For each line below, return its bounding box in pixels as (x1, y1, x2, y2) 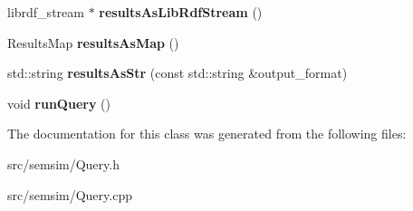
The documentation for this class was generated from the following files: (7, 124, 407, 143)
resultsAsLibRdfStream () (99, 3, 263, 21)
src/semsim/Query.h (7, 154, 120, 173)
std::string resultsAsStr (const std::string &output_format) (7, 63, 348, 82)
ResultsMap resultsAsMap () (7, 33, 179, 52)
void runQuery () (7, 93, 110, 112)
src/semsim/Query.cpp (7, 185, 132, 204)
